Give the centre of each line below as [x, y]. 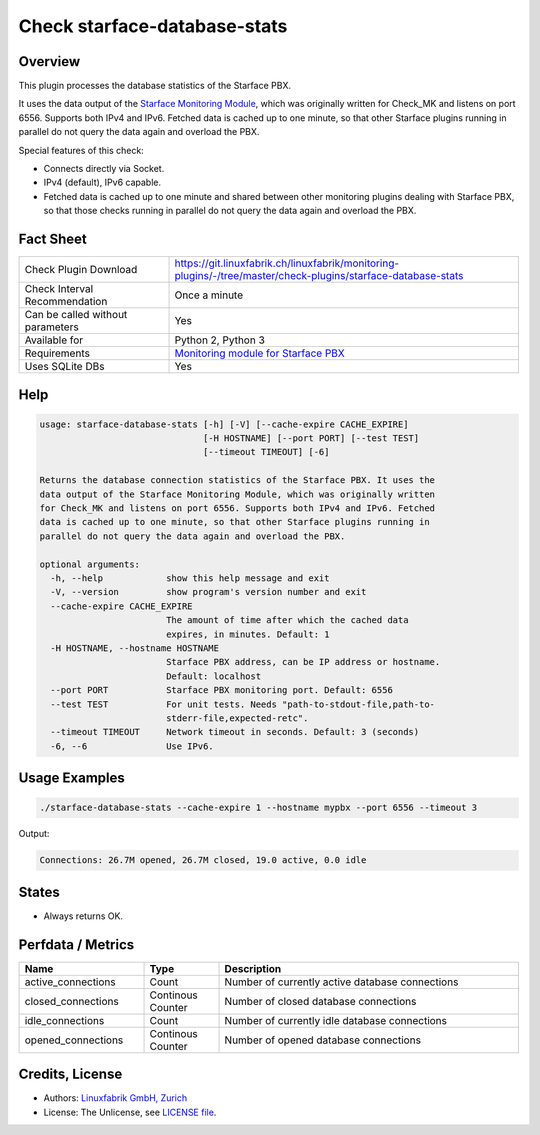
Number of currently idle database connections [335, 1020]
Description [253, 968]
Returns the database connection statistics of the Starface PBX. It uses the [237, 480]
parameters [51, 327]
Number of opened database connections [323, 1040]
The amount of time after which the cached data [287, 620]
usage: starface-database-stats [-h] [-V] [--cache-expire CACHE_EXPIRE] [224, 424]
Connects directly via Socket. [104, 169]
